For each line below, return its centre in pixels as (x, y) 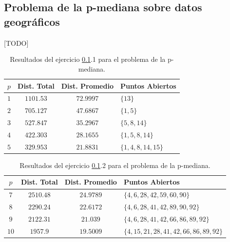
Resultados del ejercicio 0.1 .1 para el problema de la (88, 59)
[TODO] (16, 43)
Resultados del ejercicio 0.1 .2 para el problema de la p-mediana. (115, 165)
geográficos (32, 21)
